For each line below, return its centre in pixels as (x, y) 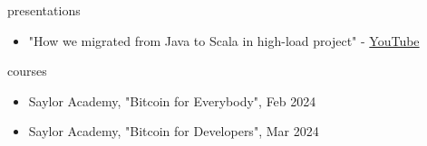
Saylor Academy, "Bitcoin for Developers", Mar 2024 (174, 131)
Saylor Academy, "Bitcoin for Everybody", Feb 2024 (172, 100)
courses (27, 71)
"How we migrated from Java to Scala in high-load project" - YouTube (224, 40)
